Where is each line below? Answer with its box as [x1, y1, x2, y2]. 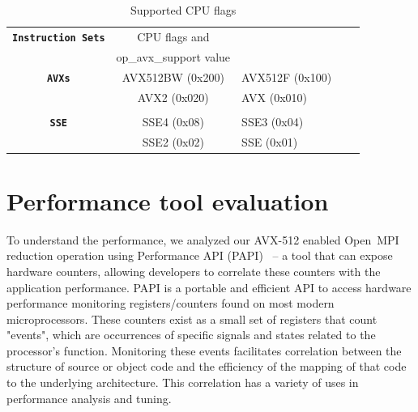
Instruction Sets [12, 32, 105, 44]
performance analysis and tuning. [6, 389, 172, 406]
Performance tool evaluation [6, 184, 329, 217]
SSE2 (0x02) [142, 133, 204, 150]
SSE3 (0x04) [241, 113, 304, 130]
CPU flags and [137, 28, 210, 45]
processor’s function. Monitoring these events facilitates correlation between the [6, 342, 402, 359]
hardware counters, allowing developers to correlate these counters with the [6, 262, 381, 279]
